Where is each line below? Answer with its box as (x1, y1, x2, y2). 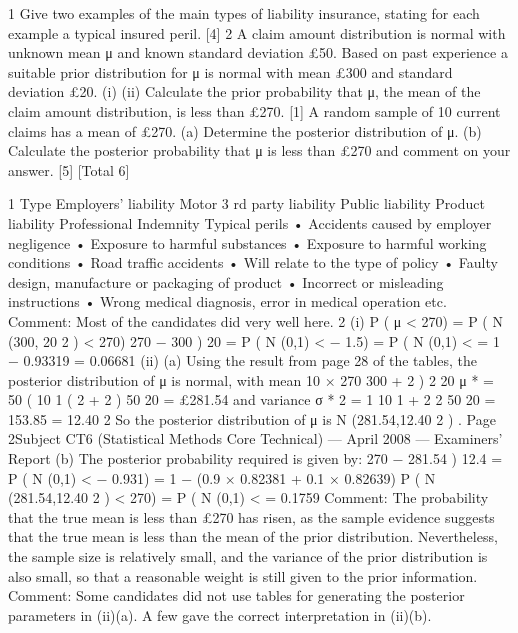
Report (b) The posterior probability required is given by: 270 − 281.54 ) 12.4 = (8, 448, 503, 469)
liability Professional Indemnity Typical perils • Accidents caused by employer (8, 212, 492, 233)
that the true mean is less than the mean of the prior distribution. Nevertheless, (8, 526, 498, 547)
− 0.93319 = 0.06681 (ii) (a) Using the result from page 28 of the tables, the (8, 350, 477, 371)
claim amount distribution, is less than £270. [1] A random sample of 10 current (8, 100, 501, 121)
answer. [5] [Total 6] (8, 159, 130, 180)
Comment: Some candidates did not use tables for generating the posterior (8, 585, 465, 606)
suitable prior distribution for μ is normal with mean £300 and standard (8, 61, 453, 82)
